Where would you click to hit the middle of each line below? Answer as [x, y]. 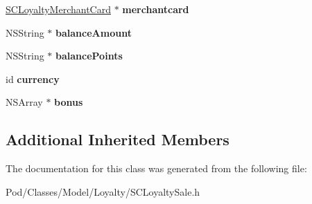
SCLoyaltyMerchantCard [58, 9]
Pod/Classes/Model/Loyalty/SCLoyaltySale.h [103, 191]
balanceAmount [94, 32]
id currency [33, 78]
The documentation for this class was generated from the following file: [156, 168]
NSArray [24, 102]
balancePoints [89, 56]
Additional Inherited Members [118, 139]
